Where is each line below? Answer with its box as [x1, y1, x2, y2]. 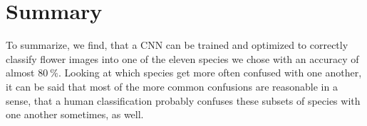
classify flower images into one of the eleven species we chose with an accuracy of [6, 51, 359, 66]
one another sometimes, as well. [6, 107, 144, 122]
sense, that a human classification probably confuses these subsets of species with [6, 93, 361, 108]
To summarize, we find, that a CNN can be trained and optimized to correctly [6, 38, 348, 52]
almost [6, 65, 35, 80]
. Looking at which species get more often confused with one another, [58, 65, 362, 80]
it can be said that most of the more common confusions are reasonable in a [6, 79, 338, 93]
